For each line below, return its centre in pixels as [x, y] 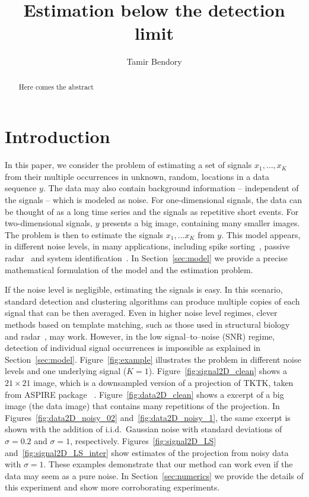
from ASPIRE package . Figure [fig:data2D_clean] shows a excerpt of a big [144, 394]
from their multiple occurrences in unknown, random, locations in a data [137, 176]
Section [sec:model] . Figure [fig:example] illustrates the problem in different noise [153, 359]
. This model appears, [261, 234]
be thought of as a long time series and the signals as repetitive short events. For [152, 211]
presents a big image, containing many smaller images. [201, 223]
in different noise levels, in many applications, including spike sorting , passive [147, 246]
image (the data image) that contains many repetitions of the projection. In [142, 406]
